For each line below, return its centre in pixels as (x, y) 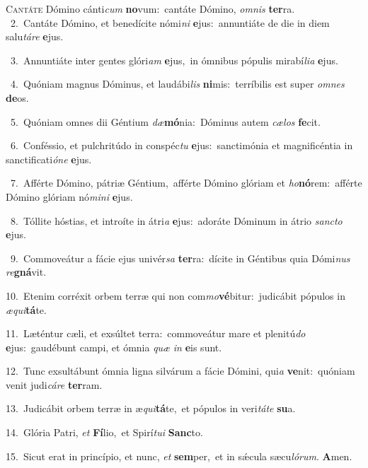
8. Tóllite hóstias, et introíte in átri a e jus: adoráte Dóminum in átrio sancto (176, 220)
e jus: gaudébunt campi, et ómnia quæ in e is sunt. (114, 347)
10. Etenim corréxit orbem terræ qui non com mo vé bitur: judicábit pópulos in (176, 295)
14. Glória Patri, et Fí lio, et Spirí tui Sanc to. (104, 432)
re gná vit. (26, 272)
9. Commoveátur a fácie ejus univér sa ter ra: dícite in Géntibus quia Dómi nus (180, 258)
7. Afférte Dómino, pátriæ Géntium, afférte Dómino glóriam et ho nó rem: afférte (186, 183)
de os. (17, 97)
